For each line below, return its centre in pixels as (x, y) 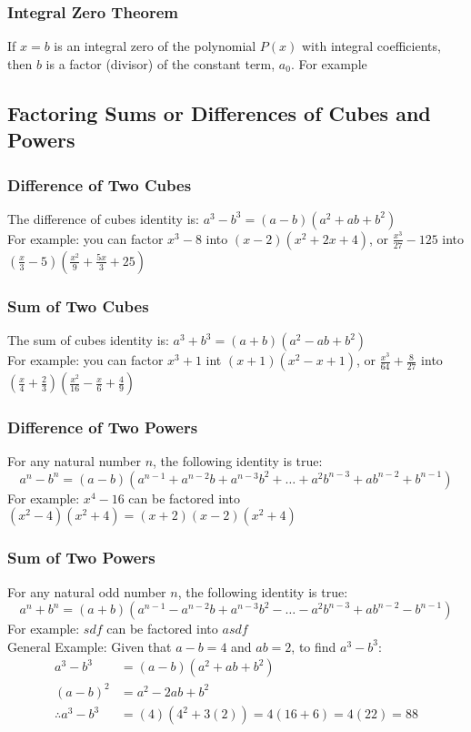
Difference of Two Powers (103, 427)
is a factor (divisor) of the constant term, (160, 63)
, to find (314, 646)
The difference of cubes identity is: (103, 218)
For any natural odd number (87, 591)
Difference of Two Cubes (100, 184)
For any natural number (74, 461)
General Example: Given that (90, 646)
